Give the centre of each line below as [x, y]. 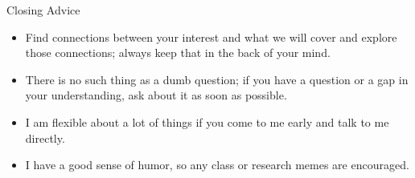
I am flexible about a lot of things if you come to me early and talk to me [207, 121]
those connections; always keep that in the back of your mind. [178, 53]
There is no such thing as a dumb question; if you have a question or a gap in [217, 79]
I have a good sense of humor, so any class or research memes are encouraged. [217, 165]
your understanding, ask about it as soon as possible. [156, 95]
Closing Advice [43, 10]
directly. [45, 138]
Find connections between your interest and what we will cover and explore [211, 36]
